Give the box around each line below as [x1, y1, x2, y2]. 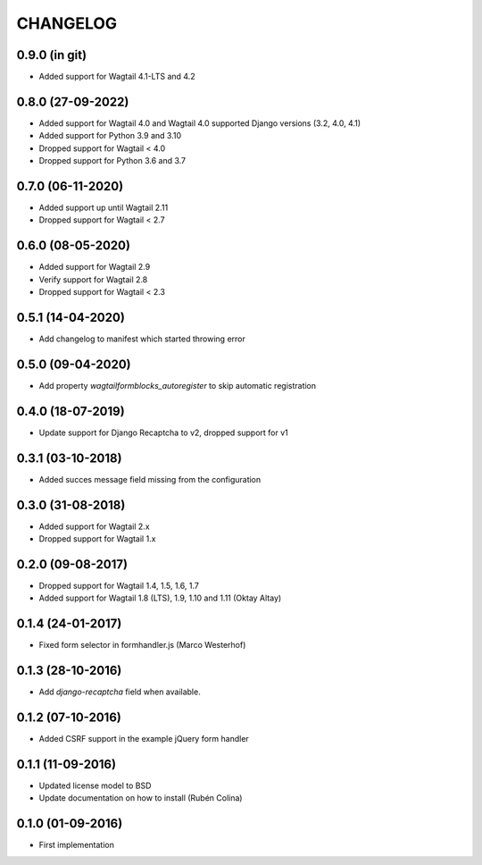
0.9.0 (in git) [16, 47, 87, 63]
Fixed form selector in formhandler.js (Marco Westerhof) [38, 640, 246, 651]
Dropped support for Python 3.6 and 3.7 [38, 155, 187, 166]
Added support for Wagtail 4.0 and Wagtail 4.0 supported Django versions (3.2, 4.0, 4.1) [38, 117, 361, 129]
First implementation [38, 840, 115, 851]
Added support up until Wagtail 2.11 [38, 202, 169, 214]
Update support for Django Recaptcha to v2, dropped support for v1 [38, 427, 289, 438]
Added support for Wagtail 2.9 [38, 262, 151, 273]
